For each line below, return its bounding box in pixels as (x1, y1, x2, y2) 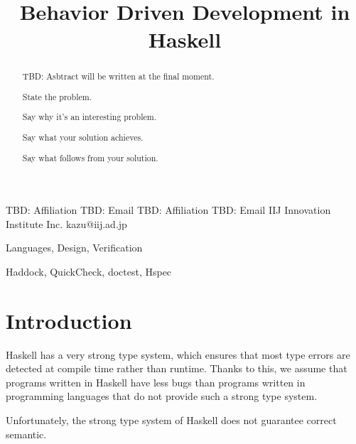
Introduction (6, 305, 132, 335)
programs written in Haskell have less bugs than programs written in (6, 374, 306, 389)
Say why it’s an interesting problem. (22, 111, 156, 123)
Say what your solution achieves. (22, 131, 144, 143)
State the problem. (22, 90, 92, 102)
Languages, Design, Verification (6, 240, 143, 255)
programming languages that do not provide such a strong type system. (6, 389, 318, 404)
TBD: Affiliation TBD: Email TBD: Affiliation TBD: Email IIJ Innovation (6, 202, 331, 217)
